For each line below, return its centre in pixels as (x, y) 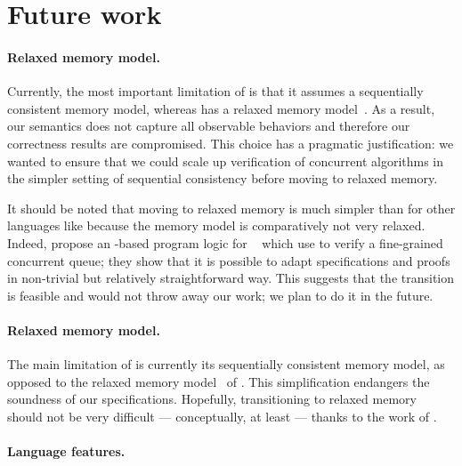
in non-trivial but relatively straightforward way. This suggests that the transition (231, 278)
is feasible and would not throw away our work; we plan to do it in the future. (220, 295)
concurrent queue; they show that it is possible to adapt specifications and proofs (229, 260)
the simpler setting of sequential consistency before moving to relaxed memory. (223, 178)
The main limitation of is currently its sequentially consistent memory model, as (226, 364)
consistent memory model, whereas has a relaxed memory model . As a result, (221, 108)
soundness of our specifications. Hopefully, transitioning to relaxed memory (212, 399)
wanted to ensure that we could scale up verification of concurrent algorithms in (226, 161)
